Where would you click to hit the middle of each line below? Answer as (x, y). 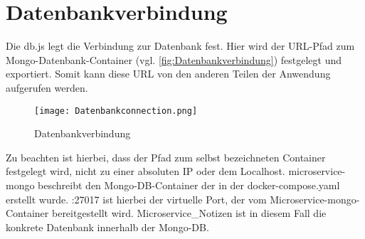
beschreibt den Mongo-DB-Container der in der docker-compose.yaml (189, 185)
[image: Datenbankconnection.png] (116, 111)
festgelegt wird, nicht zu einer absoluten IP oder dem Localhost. (146, 171)
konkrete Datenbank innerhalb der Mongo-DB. (107, 227)
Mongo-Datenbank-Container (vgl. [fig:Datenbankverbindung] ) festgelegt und (174, 59)
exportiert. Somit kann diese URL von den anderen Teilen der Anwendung (168, 74)
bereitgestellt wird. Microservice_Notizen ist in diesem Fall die (189, 213)
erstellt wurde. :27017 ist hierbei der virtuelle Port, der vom (136, 199)
